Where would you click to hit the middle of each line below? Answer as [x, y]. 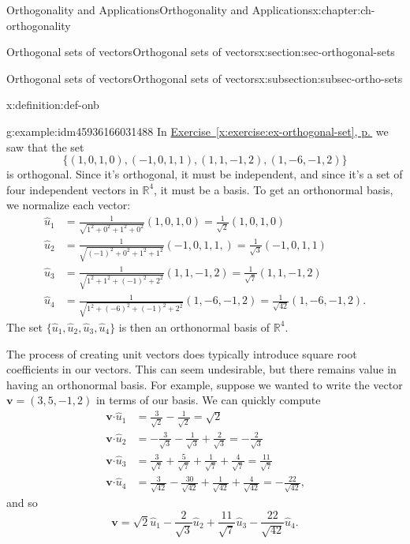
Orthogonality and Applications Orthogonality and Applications [160, 9]
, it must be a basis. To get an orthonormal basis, [274, 189]
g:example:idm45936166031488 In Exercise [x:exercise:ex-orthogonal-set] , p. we [198, 131]
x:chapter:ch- [344, 9]
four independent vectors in [73, 189]
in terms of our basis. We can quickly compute [208, 400]
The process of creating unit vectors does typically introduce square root [182, 353]
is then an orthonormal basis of [194, 326]
